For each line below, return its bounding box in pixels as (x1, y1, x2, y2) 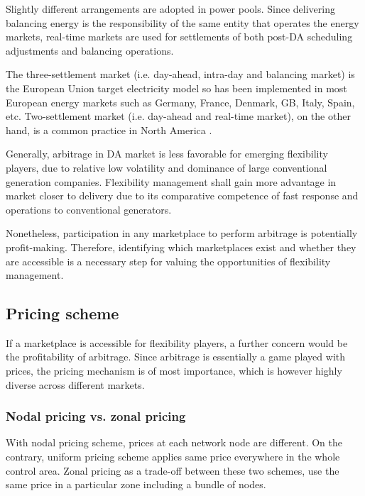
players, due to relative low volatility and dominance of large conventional (6, 160, 327, 175)
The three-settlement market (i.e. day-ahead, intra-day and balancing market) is (6, 67, 355, 82)
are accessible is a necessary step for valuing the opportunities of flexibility (6, 253, 331, 268)
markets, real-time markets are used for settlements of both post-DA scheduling (6, 29, 353, 44)
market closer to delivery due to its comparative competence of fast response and (6, 188, 359, 203)
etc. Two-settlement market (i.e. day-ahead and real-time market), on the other (6, 109, 351, 123)
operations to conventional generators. (6, 202, 172, 216)
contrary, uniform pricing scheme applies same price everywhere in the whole (6, 449, 340, 464)
